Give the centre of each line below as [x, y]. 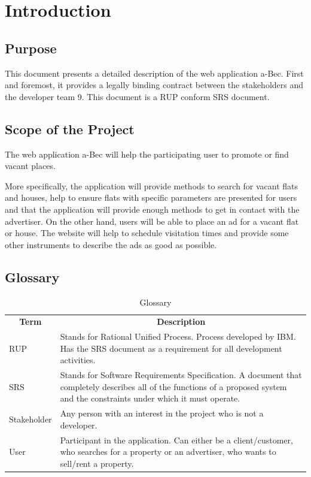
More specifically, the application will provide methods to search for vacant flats [152, 185]
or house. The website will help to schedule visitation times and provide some [147, 233]
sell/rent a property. [97, 463]
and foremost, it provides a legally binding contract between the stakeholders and [154, 85]
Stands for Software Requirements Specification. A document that [181, 375]
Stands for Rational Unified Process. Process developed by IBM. [178, 336]
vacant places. [30, 166]
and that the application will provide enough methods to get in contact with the [152, 209]
